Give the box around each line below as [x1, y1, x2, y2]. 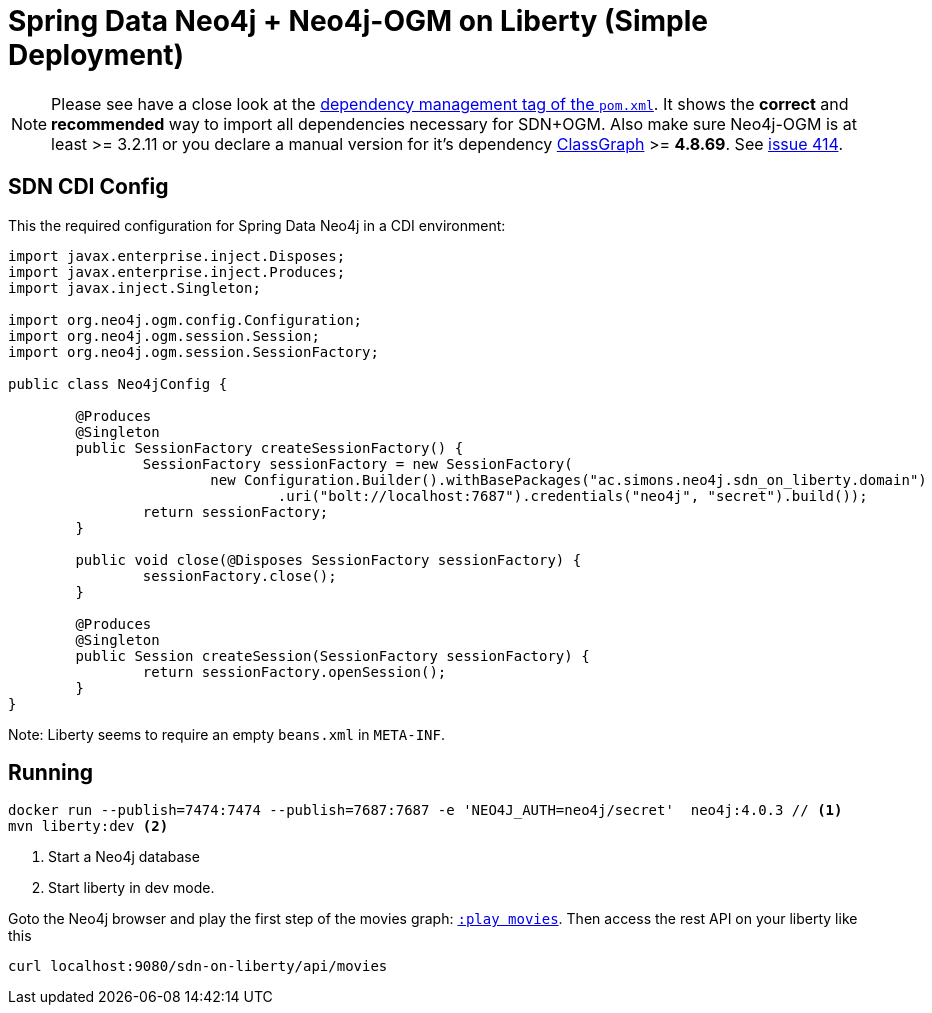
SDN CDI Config [8, 174, 169, 200]
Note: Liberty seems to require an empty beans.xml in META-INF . [8, 725, 445, 743]
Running [8, 760, 94, 786]
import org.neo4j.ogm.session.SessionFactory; [8, 343, 379, 360]
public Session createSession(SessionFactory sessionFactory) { [75, 647, 590, 664]
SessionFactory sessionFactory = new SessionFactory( [142, 455, 573, 472]
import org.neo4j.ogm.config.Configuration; [8, 311, 363, 328]
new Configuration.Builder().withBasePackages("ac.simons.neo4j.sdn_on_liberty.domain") [210, 471, 927, 488]
